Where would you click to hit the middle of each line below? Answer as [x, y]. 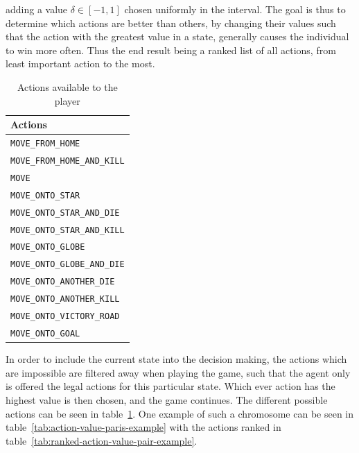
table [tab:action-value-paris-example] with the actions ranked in [143, 427]
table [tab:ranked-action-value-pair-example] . [102, 440]
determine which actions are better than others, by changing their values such [171, 23]
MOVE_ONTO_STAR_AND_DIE [65, 213]
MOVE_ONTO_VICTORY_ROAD [65, 317]
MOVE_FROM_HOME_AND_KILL [68, 161]
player [67, 100]
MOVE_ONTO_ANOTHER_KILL [65, 299]
